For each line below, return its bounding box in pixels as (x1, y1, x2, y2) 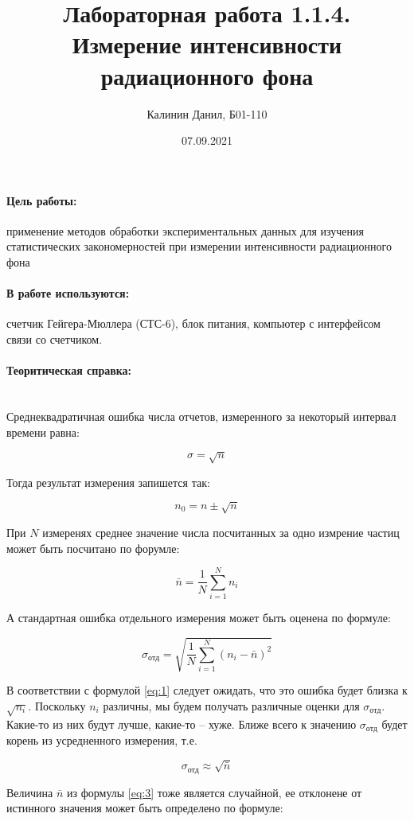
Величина (6, 784, 53, 800)
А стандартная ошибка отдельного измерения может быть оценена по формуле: (6, 609, 391, 626)
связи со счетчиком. (6, 331, 103, 348)
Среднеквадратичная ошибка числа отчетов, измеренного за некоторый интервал (6, 408, 396, 425)
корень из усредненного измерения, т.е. (6, 732, 197, 749)
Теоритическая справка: (6, 362, 132, 379)
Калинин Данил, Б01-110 (146, 105, 268, 122)
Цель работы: (6, 192, 77, 208)
